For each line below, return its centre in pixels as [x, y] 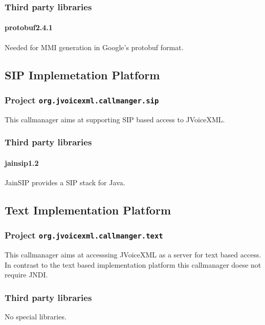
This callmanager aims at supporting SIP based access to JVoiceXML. [115, 119]
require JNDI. [26, 275]
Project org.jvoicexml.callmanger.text [84, 235]
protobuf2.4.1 [29, 27]
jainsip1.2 [22, 162]
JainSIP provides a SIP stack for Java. [65, 182]
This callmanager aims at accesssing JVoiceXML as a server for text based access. [133, 255]
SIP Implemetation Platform [82, 74]
